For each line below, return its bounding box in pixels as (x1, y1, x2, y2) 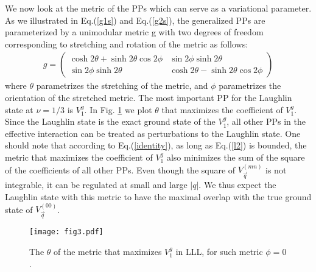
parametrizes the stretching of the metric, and (36, 79, 208, 92)
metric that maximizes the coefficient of (5, 150, 153, 163)
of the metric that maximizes (54, 245, 162, 257)
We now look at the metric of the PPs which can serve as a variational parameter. (5, 2, 312, 14)
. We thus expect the (198, 178, 276, 191)
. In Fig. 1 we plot (84, 103, 152, 116)
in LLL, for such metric (175, 245, 263, 257)
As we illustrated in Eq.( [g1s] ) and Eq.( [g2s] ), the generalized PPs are (5, 13, 265, 26)
